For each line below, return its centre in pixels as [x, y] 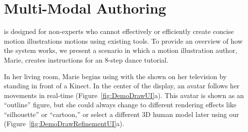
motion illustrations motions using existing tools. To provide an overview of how [123, 41]
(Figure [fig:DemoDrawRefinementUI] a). [64, 124]
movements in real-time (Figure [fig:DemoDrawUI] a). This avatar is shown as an [124, 95]
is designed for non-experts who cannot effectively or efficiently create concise [119, 31]
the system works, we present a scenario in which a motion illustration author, [121, 50]
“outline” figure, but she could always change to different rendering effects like [120, 105]
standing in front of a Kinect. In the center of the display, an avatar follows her [122, 86]
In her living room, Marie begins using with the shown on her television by [115, 76]
